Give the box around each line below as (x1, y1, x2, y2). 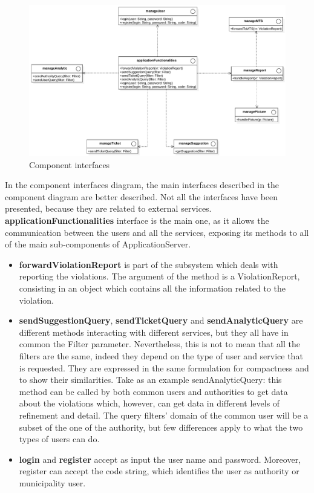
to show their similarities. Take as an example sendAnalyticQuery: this (19, 373, 282, 386)
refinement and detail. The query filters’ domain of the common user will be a (19, 408, 309, 421)
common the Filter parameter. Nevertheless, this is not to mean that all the (19, 338, 300, 350)
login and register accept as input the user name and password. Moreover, (19, 452, 301, 465)
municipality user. (19, 476, 86, 489)
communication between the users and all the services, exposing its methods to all (5, 226, 309, 238)
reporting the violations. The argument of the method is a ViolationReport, (19, 270, 300, 282)
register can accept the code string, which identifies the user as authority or (19, 465, 299, 477)
